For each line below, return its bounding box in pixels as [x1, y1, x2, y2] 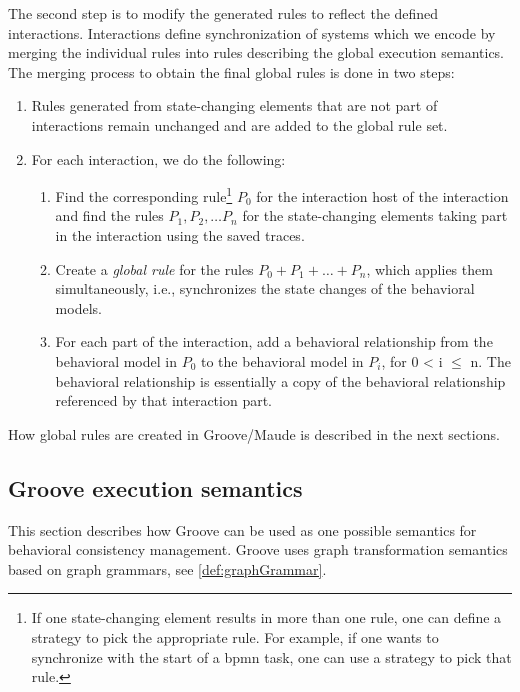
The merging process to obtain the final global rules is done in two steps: [8, 61, 455, 82]
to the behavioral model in [201, 350, 364, 371]
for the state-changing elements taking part [242, 205, 508, 226]
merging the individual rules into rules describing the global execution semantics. [8, 42, 505, 63]
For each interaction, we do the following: [31, 148, 286, 169]
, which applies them [366, 258, 493, 279]
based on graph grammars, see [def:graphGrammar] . [8, 558, 327, 579]
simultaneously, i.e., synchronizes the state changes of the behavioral [55, 278, 475, 299]
